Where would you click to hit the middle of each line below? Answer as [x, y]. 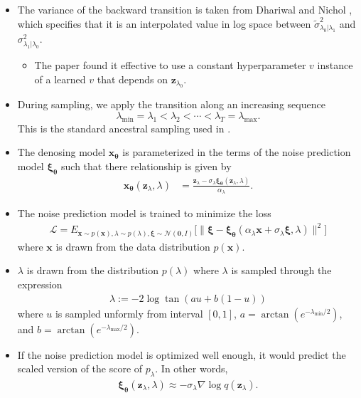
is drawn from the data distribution [133, 246]
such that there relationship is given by [146, 166]
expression [40, 284]
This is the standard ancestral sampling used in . [124, 128]
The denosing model [61, 152]
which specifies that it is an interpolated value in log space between [164, 23]
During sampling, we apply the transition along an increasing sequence [171, 104]
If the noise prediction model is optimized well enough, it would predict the [182, 354]
